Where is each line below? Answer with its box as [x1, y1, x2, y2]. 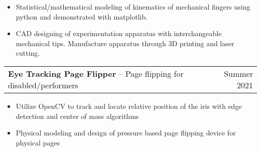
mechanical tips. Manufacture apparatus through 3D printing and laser [16, 38, 234, 48]
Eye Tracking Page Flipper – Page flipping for [8, 67, 184, 79]
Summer [224, 67, 253, 79]
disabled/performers [8, 79, 78, 91]
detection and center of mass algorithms [16, 110, 139, 121]
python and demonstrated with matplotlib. [16, 11, 148, 22]
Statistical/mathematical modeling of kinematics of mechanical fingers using [16, 2, 250, 12]
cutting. [16, 48, 40, 58]
